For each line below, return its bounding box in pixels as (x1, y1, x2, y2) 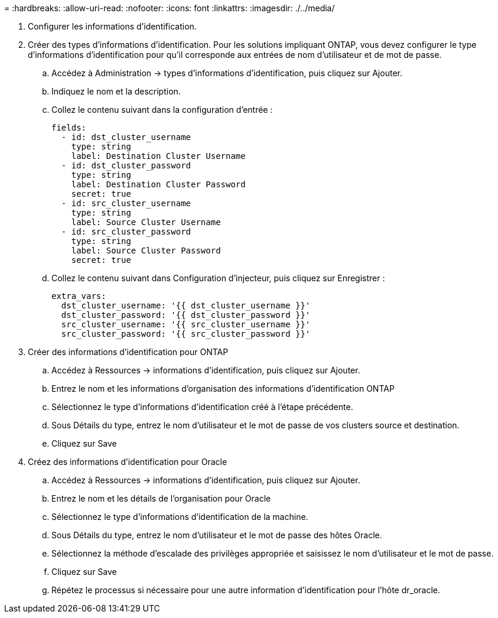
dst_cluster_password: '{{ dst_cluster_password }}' (61, 310, 311, 320)
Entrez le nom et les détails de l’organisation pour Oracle (51, 493, 271, 503)
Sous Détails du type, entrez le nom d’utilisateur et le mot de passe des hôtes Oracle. (51, 530, 382, 540)
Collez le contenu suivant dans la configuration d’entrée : (51, 105, 273, 115)
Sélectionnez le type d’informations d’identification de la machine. (51, 512, 308, 522)
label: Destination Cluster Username (71, 151, 246, 161)
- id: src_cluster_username (61, 199, 191, 208)
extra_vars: (51, 291, 106, 301)
